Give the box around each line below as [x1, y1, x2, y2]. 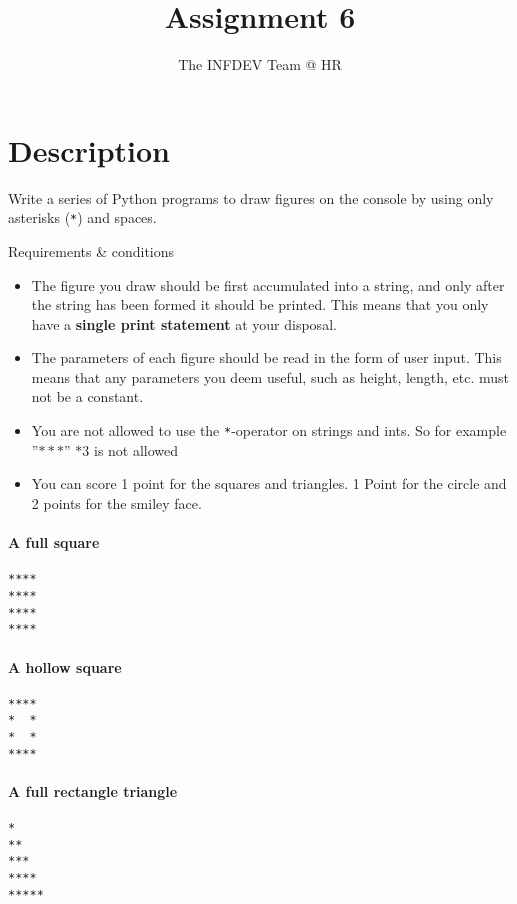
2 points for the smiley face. [31, 492, 202, 513]
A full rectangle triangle [8, 780, 178, 801]
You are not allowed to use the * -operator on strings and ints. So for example [31, 420, 507, 441]
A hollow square [8, 656, 122, 677]
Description [8, 129, 171, 170]
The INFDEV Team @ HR [178, 54, 342, 75]
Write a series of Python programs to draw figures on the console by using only [8, 187, 494, 208]
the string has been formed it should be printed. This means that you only [31, 294, 489, 315]
